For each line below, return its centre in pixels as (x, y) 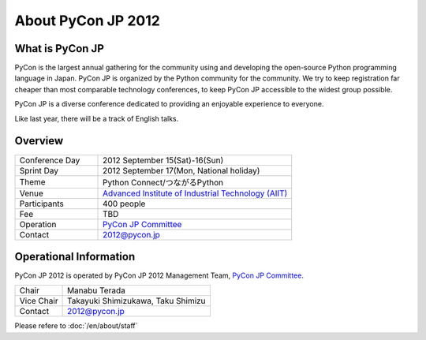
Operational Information (75, 256)
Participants (42, 204)
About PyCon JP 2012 (88, 21)
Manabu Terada (96, 290)
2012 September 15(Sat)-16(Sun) (163, 160)
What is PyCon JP (59, 49)
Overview (39, 141)
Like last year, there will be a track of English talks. (97, 118)
